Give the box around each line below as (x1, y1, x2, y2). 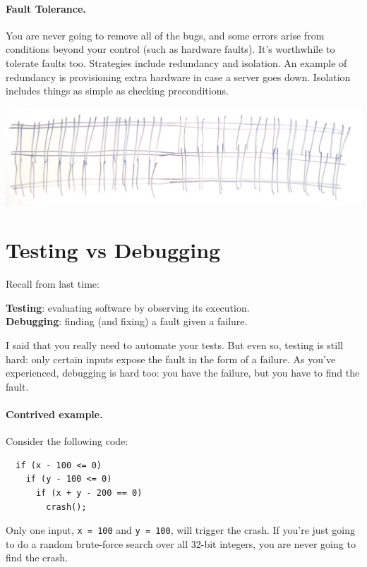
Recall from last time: (6, 276, 100, 291)
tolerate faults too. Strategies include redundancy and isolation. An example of (6, 55, 347, 70)
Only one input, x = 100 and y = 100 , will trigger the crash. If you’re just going (6, 523, 355, 537)
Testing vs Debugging (6, 236, 221, 264)
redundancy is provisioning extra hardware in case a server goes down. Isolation (6, 69, 351, 84)
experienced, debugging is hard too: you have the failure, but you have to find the (6, 365, 360, 380)
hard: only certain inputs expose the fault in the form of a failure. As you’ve (6, 351, 336, 366)
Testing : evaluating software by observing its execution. (6, 300, 250, 315)
